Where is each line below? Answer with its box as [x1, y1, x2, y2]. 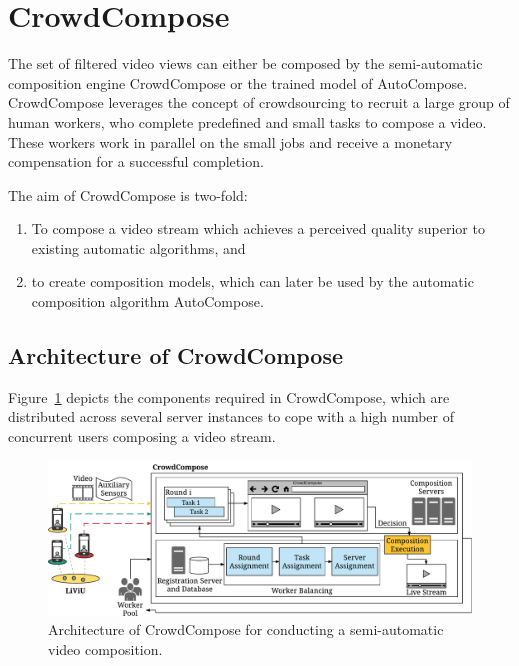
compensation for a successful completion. [8, 151, 264, 172]
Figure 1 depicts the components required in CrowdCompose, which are [8, 386, 450, 407]
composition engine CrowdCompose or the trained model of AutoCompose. [8, 72, 468, 93]
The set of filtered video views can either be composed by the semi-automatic [8, 53, 483, 74]
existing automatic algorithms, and [31, 237, 246, 258]
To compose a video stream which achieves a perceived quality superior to [31, 218, 485, 239]
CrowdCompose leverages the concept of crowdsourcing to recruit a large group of [8, 92, 510, 113]
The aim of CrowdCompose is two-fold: [8, 184, 248, 205]
